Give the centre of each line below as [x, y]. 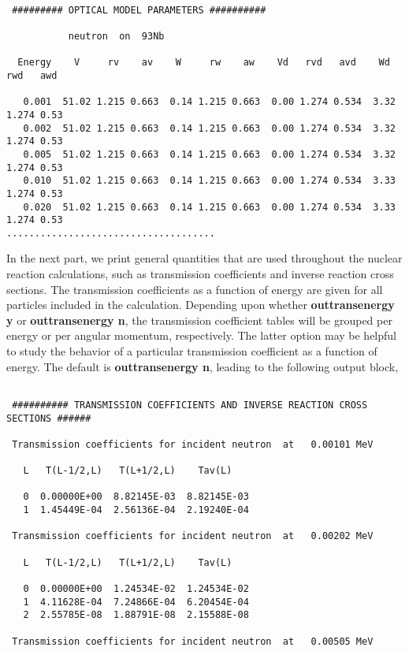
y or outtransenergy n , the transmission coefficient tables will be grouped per [199, 320]
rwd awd [32, 75]
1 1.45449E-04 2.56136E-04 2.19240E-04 [136, 510]
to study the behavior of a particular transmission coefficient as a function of [192, 351]
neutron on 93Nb [116, 36]
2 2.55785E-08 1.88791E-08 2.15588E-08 [136, 615]
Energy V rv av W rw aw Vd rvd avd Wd [204, 63]
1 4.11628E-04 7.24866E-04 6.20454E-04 [136, 602]
